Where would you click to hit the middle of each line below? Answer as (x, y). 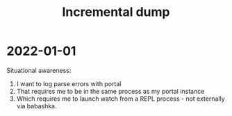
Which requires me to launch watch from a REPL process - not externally (121, 99)
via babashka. (36, 106)
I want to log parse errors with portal (69, 83)
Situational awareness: (39, 70)
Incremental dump (116, 12)
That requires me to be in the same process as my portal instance (110, 91)
